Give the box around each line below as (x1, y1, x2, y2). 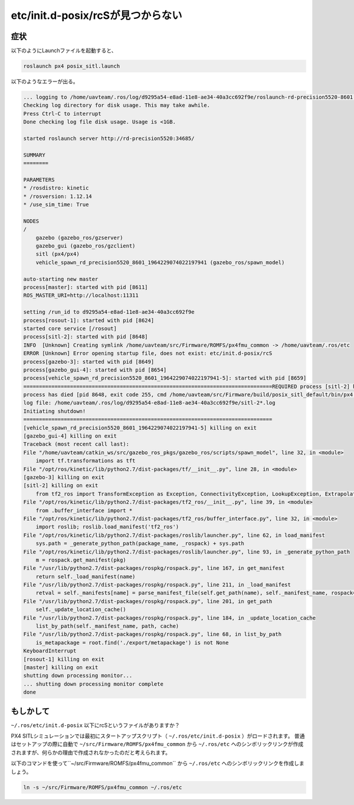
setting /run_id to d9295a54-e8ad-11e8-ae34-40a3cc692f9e (23, 309, 195, 315)
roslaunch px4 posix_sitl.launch (23, 63, 120, 70)
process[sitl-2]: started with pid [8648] (23, 334, 148, 340)
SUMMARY (23, 151, 45, 158)
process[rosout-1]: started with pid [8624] (23, 317, 155, 324)
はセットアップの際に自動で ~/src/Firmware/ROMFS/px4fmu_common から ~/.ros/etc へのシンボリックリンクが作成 (11, 741, 304, 748)
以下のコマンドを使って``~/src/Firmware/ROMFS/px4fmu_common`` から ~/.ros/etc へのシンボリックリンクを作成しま (11, 760, 305, 767)
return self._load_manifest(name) (35, 573, 136, 580)
